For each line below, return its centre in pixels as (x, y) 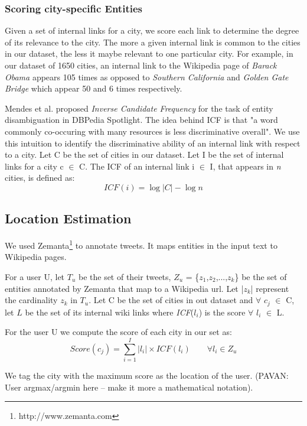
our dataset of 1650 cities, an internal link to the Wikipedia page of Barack (141, 65)
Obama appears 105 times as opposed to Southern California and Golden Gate (147, 77)
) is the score (222, 312)
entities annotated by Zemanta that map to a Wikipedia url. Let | (124, 288)
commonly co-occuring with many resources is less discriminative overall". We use (152, 131)
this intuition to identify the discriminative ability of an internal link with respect (153, 143)
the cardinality (31, 300)
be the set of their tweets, (125, 276)
